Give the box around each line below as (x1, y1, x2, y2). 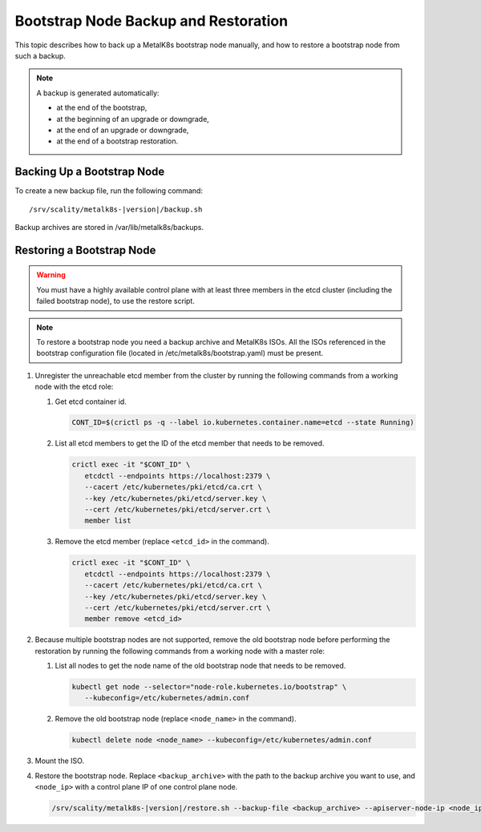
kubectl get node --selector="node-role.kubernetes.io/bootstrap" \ (71, 682, 347, 692)
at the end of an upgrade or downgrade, (56, 125, 189, 135)
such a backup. (14, 50, 66, 60)
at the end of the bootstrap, (56, 103, 148, 112)
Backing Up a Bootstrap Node (14, 165, 165, 179)
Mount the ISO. (34, 756, 84, 765)
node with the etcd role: (34, 382, 114, 392)
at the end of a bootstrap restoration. (56, 136, 179, 146)
